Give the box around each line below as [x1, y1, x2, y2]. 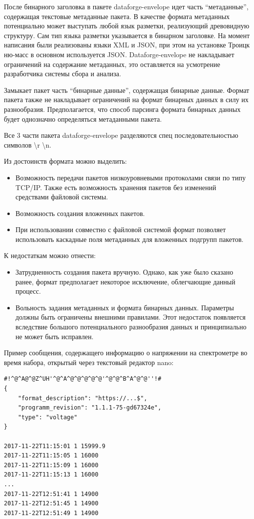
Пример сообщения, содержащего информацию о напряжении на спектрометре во [4, 347, 248, 358]
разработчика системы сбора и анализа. [4, 68, 121, 79]
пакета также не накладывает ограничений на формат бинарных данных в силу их [4, 94, 249, 105]
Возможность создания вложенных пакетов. [15, 208, 145, 218]
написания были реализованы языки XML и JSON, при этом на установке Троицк [4, 40, 250, 50]
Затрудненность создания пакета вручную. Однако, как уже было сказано [15, 267, 233, 277]
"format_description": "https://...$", [18, 394, 148, 402]
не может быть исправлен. [15, 331, 94, 341]
